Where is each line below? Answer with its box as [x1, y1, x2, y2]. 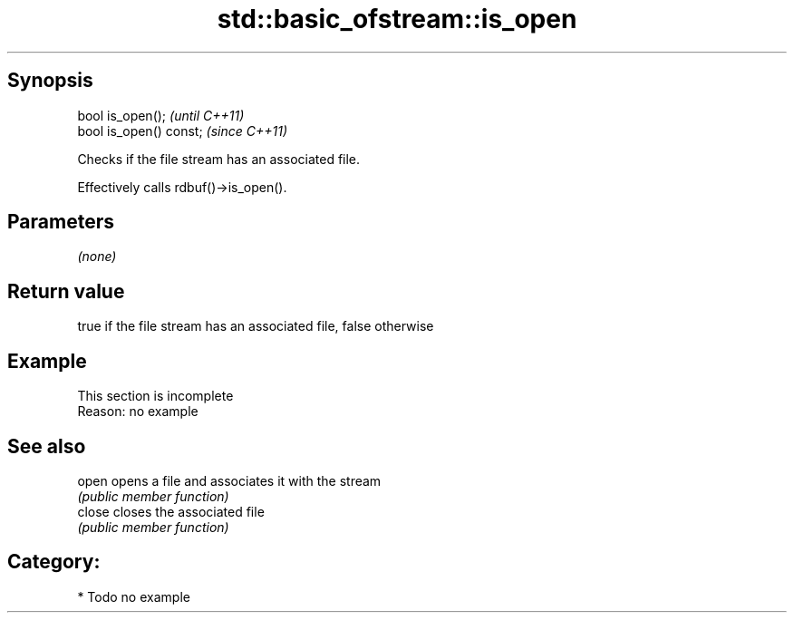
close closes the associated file [77, 503, 265, 519]
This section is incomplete [77, 388, 234, 404]
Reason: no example [77, 403, 198, 420]
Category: [7, 550, 101, 574]
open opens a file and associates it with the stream [77, 472, 382, 489]
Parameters [7, 210, 114, 234]
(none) [77, 248, 117, 265]
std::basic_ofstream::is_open [217, 4, 577, 34]
